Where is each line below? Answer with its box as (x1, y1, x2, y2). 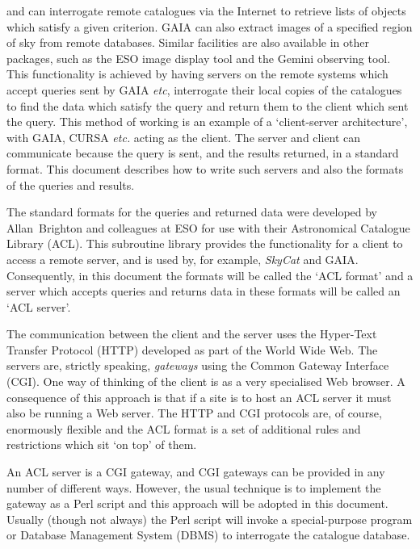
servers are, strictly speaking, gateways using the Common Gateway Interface (6, 357, 389, 374)
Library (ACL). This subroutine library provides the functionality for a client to (6, 235, 403, 252)
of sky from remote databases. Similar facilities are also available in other (6, 34, 369, 51)
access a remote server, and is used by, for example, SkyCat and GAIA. (6, 250, 359, 267)
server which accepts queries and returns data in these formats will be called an (6, 283, 401, 300)
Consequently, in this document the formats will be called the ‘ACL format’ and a (6, 266, 414, 283)
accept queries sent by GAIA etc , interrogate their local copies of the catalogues (6, 81, 402, 98)
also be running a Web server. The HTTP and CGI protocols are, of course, (6, 404, 382, 421)
